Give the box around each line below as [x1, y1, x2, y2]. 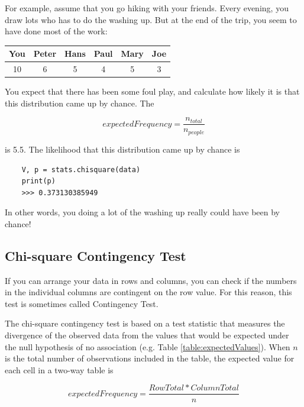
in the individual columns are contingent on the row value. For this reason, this [5, 286, 292, 298]
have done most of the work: [5, 25, 108, 37]
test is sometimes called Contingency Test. [5, 297, 159, 309]
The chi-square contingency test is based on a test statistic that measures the [5, 317, 285, 330]
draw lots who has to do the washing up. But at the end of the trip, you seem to [5, 13, 297, 25]
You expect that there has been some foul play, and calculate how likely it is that [5, 85, 300, 98]
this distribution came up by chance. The [5, 96, 154, 109]
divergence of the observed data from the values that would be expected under [5, 329, 289, 341]
